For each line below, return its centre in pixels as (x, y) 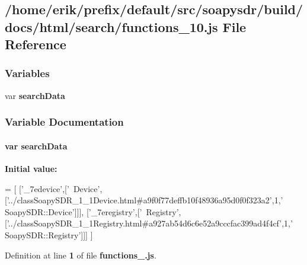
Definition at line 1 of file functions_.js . (81, 255)
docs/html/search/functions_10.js (111, 26)
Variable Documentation (64, 122)
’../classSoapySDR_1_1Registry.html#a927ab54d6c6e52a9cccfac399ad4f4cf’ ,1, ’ (150, 223)
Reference (36, 44)
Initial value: (31, 169)
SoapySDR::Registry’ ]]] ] (49, 234)
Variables (27, 73)
